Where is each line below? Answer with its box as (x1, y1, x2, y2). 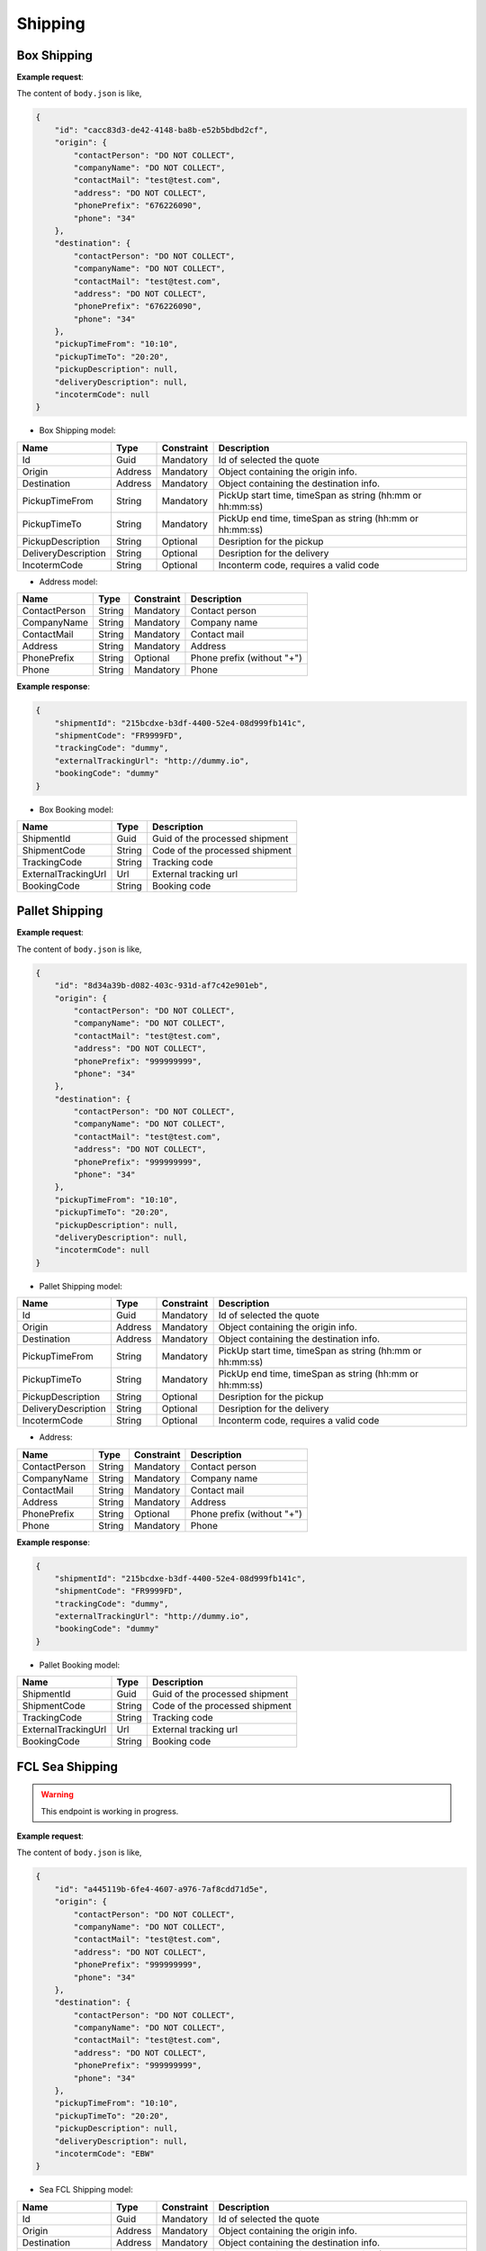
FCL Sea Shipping (16, 1758, 119, 1774)
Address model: (39, 576, 98, 587)
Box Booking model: (39, 804, 114, 815)
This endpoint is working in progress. (40, 1805, 179, 1816)
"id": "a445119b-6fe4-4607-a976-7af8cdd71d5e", (54, 1884, 269, 1894)
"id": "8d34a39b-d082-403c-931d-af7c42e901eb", (54, 981, 269, 990)
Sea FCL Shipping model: (39, 2184, 134, 2195)
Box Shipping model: (39, 425, 116, 436)
